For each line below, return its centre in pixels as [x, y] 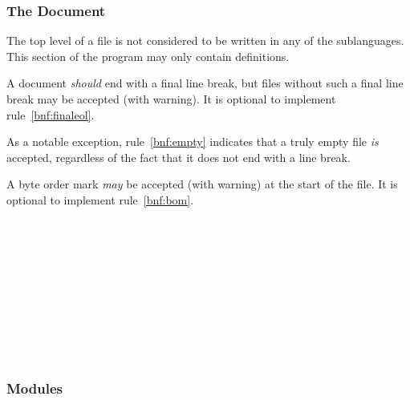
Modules [35, 388]
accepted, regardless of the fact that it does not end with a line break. [179, 157]
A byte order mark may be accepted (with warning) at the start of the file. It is [202, 184]
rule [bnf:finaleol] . [51, 114]
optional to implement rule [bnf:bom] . [100, 199]
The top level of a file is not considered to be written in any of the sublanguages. [205, 40]
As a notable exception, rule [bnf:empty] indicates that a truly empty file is [193, 141]
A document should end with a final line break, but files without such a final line [205, 83]
